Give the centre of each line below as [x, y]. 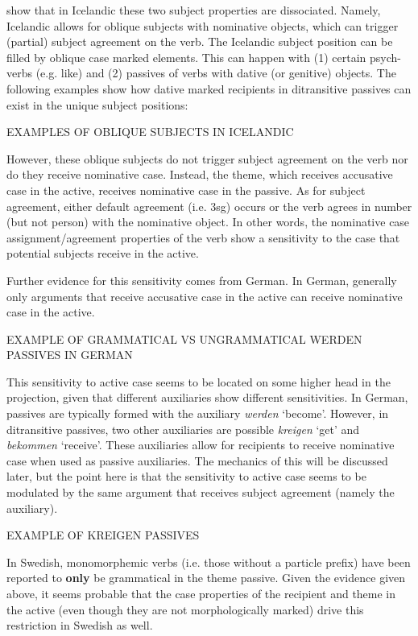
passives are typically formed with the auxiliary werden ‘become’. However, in [198, 413]
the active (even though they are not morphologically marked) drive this [185, 609]
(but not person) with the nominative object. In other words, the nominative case [208, 222]
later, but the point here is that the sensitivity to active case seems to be [186, 476]
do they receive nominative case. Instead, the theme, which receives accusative [200, 174]
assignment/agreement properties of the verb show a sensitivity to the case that [203, 237]
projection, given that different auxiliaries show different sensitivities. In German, [207, 397]
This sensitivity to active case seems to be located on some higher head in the [199, 381]
